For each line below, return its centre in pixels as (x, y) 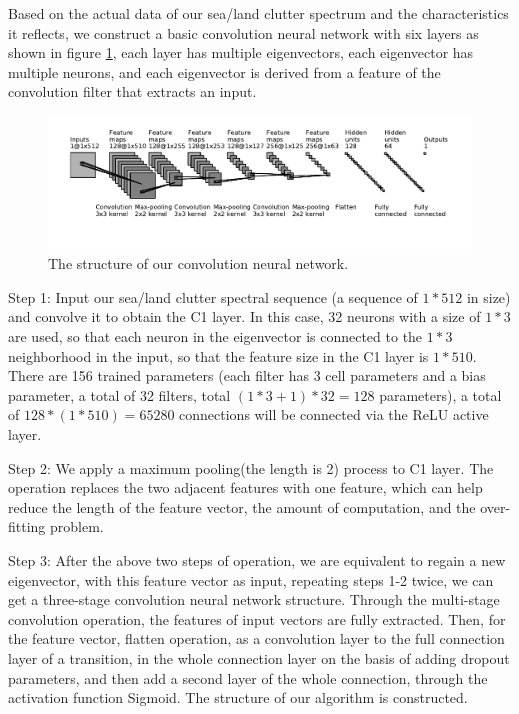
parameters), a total (440, 394)
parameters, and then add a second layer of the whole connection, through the (248, 677)
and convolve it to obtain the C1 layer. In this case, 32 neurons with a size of (244, 316)
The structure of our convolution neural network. (198, 263)
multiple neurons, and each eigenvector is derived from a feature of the (224, 71)
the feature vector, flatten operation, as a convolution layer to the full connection (256, 638)
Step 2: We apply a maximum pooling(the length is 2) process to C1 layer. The (251, 467)
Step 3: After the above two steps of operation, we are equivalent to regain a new (257, 560)
